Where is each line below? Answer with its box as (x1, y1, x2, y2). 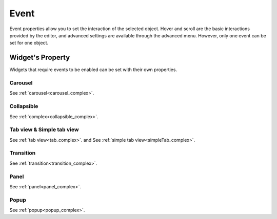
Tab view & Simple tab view (9, 126, 79, 133)
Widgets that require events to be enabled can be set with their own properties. (9, 67, 177, 73)
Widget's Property (9, 53, 70, 62)
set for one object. (9, 40, 49, 46)
